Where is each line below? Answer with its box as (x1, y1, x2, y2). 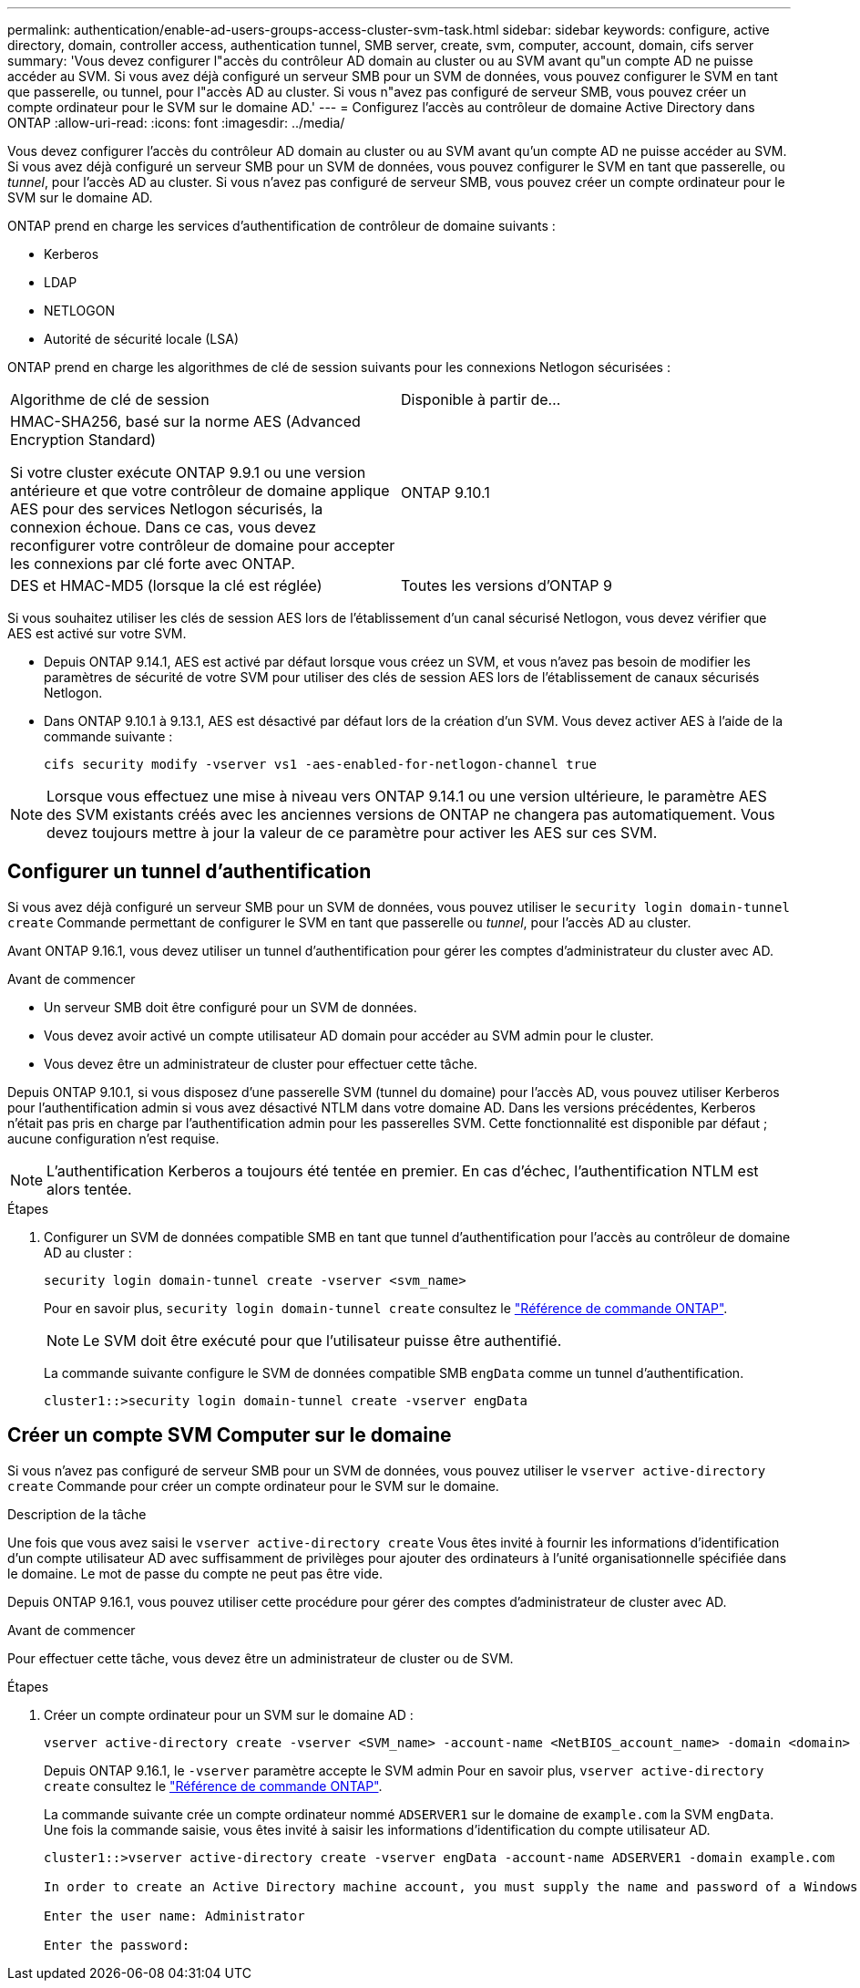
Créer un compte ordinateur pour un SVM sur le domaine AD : (44, 1706, 414, 1723)
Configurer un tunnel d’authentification (7, 860, 372, 884)
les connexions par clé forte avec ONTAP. (10, 554, 295, 573)
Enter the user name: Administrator (44, 1908, 305, 1923)
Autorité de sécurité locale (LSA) (44, 331, 239, 347)
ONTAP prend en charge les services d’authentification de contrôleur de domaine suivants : (7, 218, 556, 233)
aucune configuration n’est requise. (7, 1130, 220, 1146)
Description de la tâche (7, 1506, 147, 1522)
